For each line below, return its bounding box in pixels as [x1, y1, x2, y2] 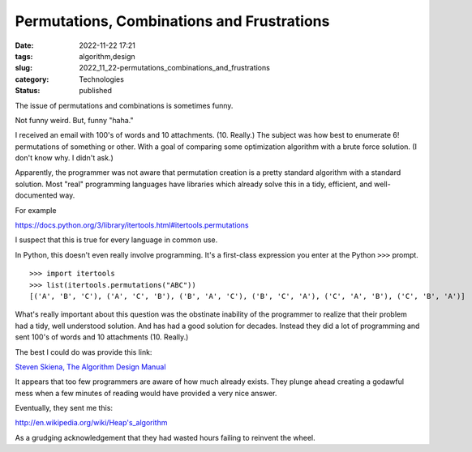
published [79, 86, 113, 96]
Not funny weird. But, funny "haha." [15, 115, 134, 125]
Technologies [79, 74, 125, 84]
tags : [15, 51, 33, 61]
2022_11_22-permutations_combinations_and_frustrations [79, 63, 271, 73]
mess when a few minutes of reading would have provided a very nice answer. [15, 388, 277, 398]
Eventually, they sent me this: [15, 403, 114, 413]
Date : [15, 41, 34, 50]
